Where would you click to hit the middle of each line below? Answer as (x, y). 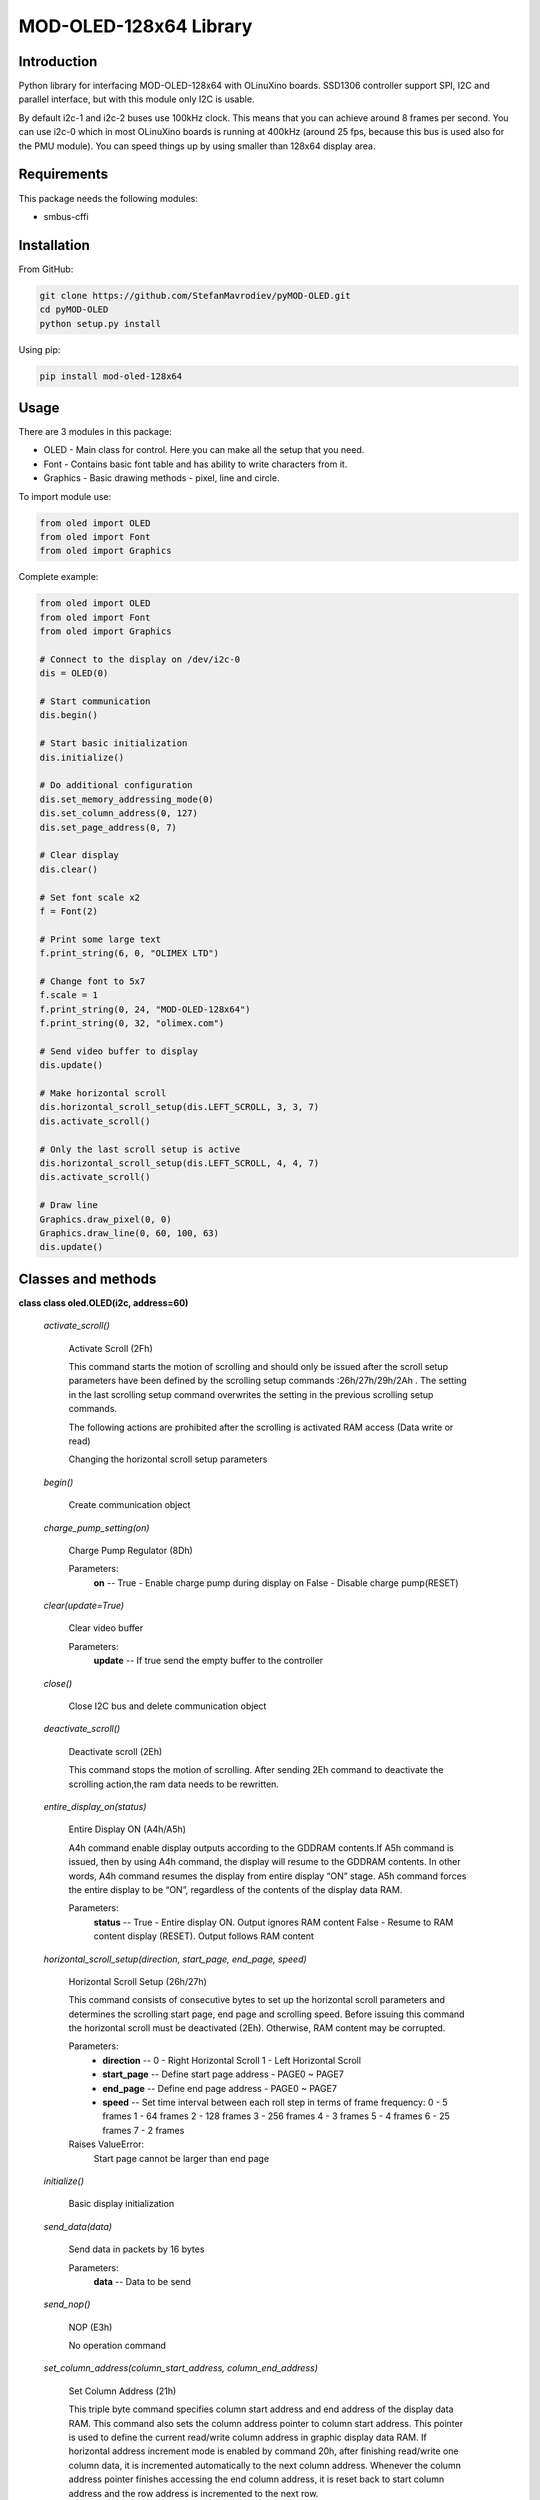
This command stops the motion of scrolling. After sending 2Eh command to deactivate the (256, 1770)
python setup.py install (100, 323)
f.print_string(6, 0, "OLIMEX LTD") (129, 953)
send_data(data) (78, 2226)
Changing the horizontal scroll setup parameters (168, 1459)
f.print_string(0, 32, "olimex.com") (132, 1023)
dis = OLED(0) (74, 673)
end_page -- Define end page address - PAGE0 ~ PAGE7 (219, 2088)
